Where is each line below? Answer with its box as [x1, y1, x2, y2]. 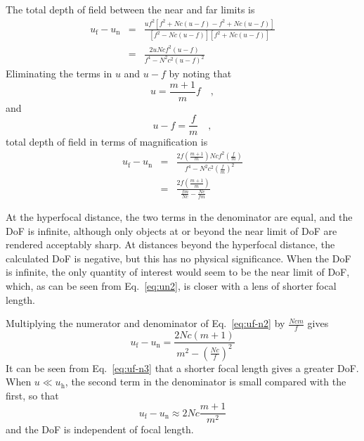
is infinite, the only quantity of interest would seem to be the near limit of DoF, [6, 264, 350, 279]
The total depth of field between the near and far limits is [6, 2, 255, 16]
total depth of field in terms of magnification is [6, 134, 208, 149]
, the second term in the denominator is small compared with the [65, 374, 346, 389]
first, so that [6, 388, 59, 402]
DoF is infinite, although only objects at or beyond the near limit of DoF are [6, 223, 337, 238]
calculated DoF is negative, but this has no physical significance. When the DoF [6, 250, 351, 265]
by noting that [169, 66, 232, 81]
